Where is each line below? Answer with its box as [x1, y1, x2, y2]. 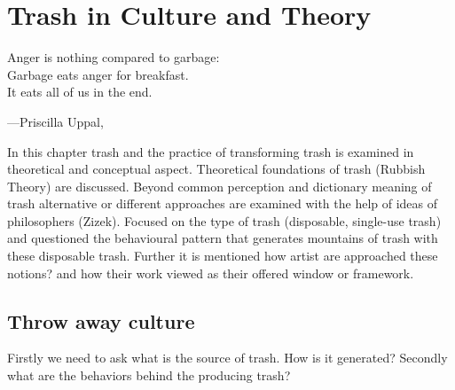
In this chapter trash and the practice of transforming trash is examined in [7, 142, 414, 160]
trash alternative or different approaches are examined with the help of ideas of [7, 194, 438, 213]
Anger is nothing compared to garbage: [7, 48, 220, 66]
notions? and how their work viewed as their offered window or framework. [7, 263, 414, 282]
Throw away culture [7, 307, 195, 334]
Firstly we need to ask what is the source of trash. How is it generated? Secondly [7, 348, 448, 367]
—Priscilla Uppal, [7, 112, 104, 130]
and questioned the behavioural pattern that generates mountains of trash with [7, 229, 438, 247]
